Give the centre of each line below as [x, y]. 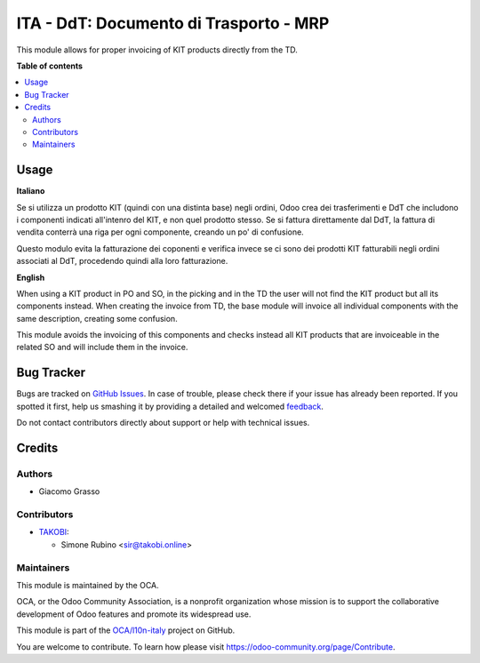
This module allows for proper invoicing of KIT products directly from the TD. [157, 50]
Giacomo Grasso [69, 491]
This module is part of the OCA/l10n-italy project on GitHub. [126, 630]
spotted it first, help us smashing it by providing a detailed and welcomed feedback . [170, 406]
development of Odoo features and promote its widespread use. [134, 614]
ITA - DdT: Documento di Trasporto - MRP [173, 23]
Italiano [31, 191]
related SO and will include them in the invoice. [102, 347]
